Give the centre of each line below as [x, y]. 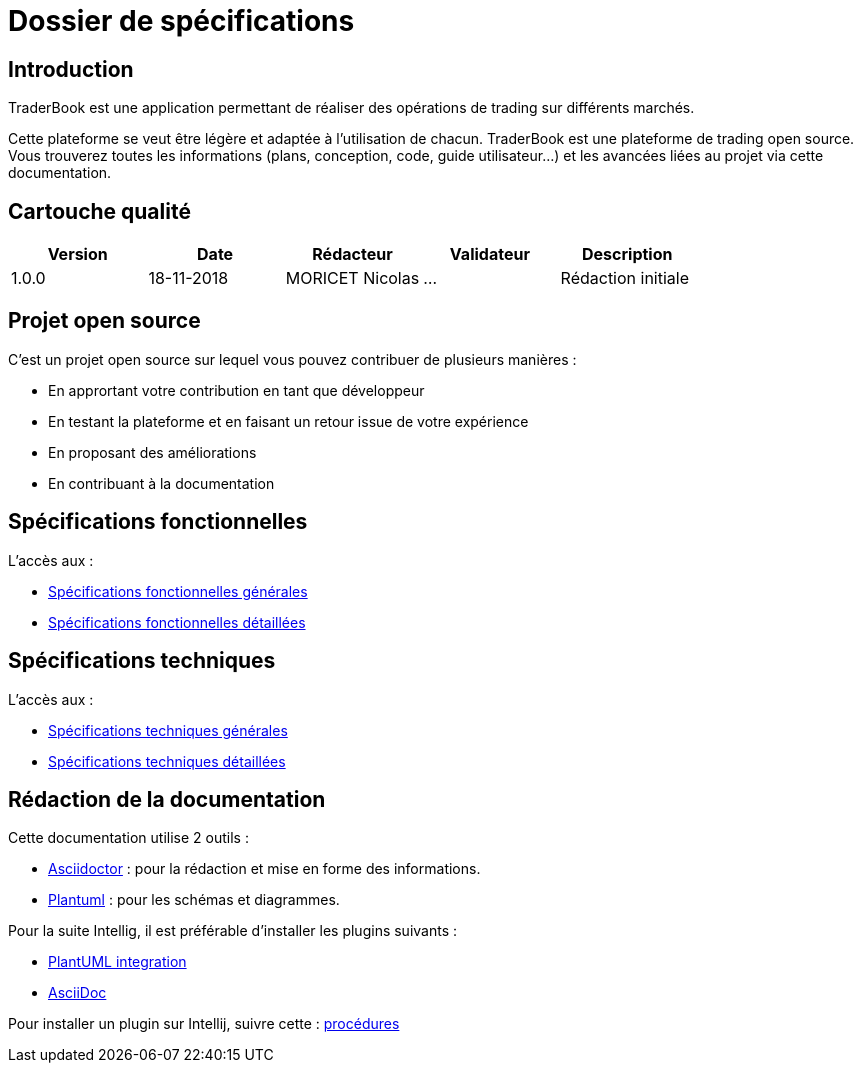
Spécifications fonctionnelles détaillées [177, 622]
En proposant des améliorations [152, 452]
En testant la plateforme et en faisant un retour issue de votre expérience [288, 421]
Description [627, 254]
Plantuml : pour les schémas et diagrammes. [194, 900]
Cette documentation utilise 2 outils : [128, 838]
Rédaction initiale [625, 278]
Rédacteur [352, 254]
